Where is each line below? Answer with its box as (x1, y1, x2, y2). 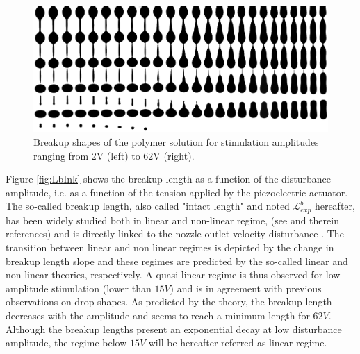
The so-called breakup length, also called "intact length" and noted (6, 199, 290, 213)
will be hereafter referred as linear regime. (148, 335, 327, 350)
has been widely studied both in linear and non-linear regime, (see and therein (6, 212, 339, 227)
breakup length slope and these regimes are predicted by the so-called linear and (6, 253, 348, 268)
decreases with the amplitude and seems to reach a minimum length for (6, 307, 310, 322)
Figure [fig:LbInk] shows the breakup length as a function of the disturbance (6, 171, 331, 186)
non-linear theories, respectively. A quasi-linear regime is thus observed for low (6, 267, 341, 282)
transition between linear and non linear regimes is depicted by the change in (6, 239, 334, 254)
